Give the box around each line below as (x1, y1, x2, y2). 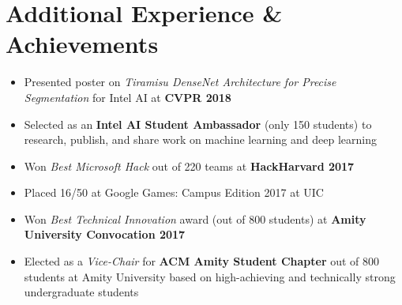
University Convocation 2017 (24, 226, 186, 243)
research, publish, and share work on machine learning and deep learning (24, 131, 377, 148)
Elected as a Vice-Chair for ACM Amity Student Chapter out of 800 (24, 253, 380, 269)
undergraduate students (24, 284, 139, 300)
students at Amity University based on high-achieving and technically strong (24, 268, 396, 284)
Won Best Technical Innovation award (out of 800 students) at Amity (24, 210, 366, 227)
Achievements (6, 28, 159, 60)
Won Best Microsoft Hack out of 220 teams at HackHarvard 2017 (24, 157, 355, 174)
